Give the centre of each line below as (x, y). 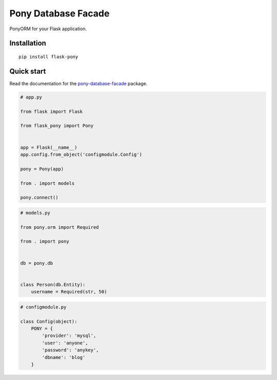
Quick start (28, 71)
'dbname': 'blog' (64, 357)
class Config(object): (49, 321)
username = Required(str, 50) (69, 292)
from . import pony (45, 242)
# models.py (35, 213)
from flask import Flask (52, 111)
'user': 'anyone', (65, 343)
